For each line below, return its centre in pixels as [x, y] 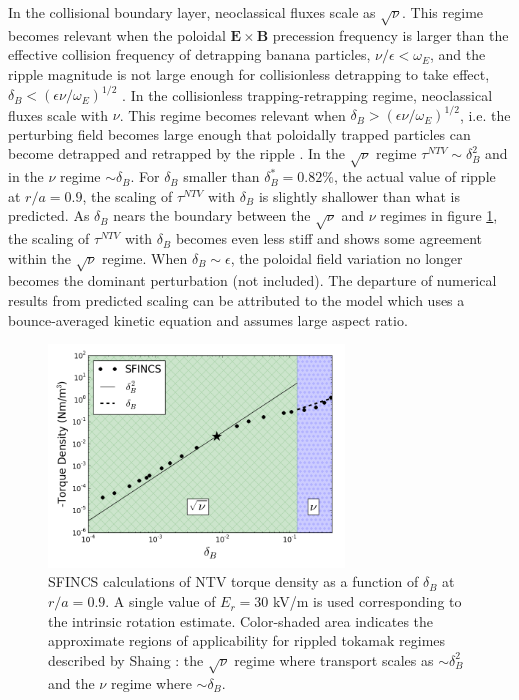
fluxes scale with [58, 114]
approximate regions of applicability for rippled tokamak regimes [247, 640]
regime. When [145, 257]
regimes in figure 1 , [439, 215]
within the [40, 257]
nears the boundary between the [212, 215]
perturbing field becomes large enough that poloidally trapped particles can [239, 133]
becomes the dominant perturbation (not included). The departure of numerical [252, 280]
